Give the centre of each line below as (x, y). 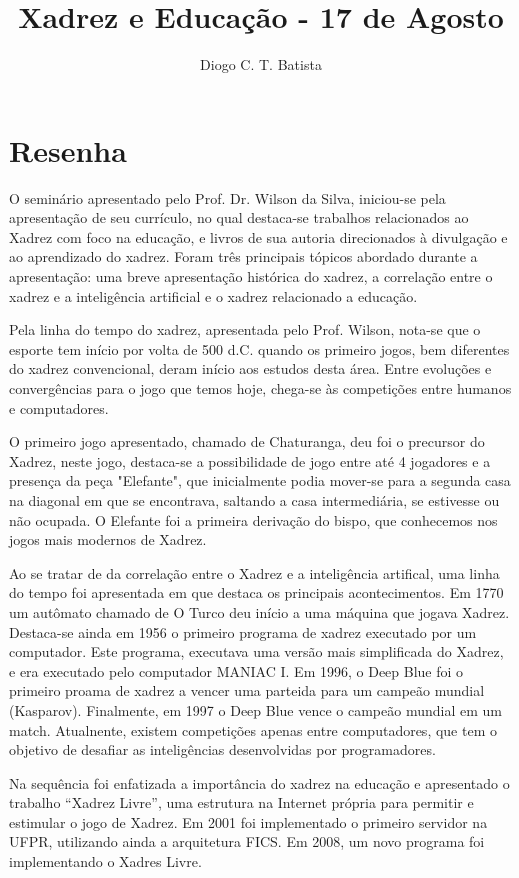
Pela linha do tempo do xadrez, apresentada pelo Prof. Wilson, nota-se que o (245, 329)
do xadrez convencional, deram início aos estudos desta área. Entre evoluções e (250, 368)
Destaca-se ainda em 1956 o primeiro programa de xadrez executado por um (243, 631)
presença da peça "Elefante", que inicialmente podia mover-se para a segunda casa (260, 480)
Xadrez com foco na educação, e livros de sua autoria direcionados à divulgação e (258, 236)
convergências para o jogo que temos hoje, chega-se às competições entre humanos (260, 388)
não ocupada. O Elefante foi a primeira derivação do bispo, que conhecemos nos (253, 519)
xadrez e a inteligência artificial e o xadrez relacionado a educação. (213, 295)
